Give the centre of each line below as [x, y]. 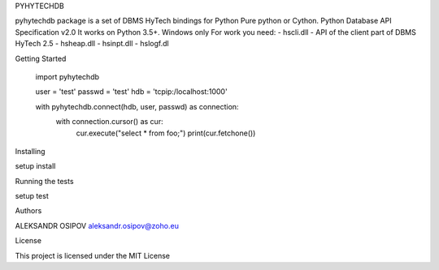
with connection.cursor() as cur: [109, 122]
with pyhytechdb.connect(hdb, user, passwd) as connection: [137, 106]
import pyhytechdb [67, 76]
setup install [35, 166]
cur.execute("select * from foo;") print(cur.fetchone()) [166, 133]
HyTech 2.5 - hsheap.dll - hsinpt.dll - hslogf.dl [92, 44]
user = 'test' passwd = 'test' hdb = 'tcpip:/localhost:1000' [131, 92]
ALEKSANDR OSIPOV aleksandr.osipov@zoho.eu [97, 225]
